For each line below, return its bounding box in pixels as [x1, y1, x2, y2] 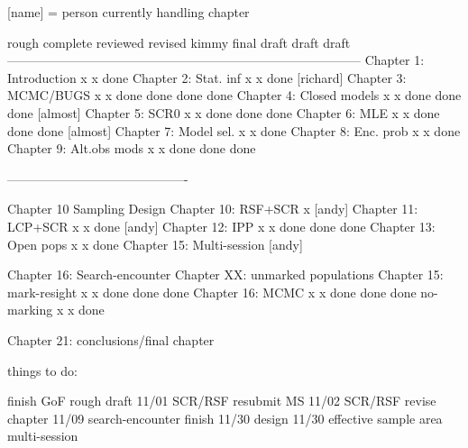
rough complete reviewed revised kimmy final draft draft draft [7, 32, 351, 51]
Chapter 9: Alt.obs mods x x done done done [7, 139, 256, 158]
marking [7, 300, 53, 319]
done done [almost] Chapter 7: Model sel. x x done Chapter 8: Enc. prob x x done [7, 121, 461, 140]
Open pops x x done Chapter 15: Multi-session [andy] [7, 234, 303, 253]
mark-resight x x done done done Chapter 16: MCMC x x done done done [7, 282, 417, 301]
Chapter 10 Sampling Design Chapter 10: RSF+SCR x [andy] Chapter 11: [7, 199, 418, 218]
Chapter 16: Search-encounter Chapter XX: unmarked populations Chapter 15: [7, 265, 444, 284]
